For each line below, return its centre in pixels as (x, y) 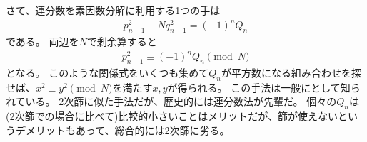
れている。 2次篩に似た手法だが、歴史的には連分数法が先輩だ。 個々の (171, 101)
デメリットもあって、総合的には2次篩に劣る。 (122, 130)
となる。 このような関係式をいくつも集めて (107, 72)
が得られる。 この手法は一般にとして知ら (264, 87)
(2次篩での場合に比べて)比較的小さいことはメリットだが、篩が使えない (172, 116)
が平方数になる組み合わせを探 (291, 72)
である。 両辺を (42, 41)
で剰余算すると (122, 41)
